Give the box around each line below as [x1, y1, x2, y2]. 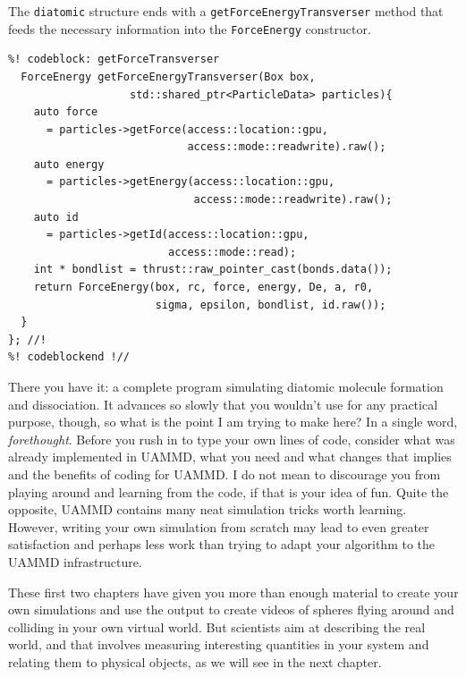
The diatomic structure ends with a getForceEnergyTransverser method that [8, 2, 444, 20]
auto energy [33, 157, 105, 171]
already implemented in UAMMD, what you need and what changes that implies [8, 447, 452, 466]
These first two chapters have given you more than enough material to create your [8, 582, 459, 601]
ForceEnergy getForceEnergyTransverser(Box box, [21, 70, 316, 83]
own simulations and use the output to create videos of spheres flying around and [8, 600, 454, 619]
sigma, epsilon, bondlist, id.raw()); [155, 298, 386, 311]
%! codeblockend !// [8, 351, 131, 364]
